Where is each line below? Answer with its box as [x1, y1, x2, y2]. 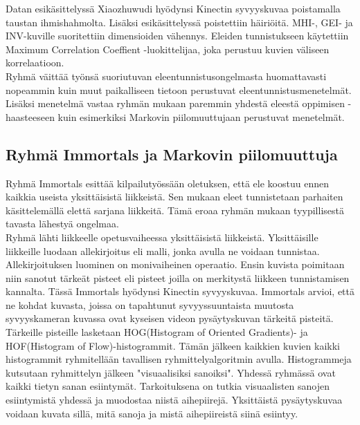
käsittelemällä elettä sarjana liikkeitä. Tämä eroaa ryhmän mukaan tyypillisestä [6, 202, 344, 217]
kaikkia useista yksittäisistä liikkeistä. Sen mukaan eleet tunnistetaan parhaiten [6, 189, 343, 204]
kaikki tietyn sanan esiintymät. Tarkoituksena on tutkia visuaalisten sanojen [6, 379, 330, 393]
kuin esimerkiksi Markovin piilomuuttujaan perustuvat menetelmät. [57, 109, 345, 124]
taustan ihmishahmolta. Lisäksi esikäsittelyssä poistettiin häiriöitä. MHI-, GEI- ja [6, 15, 353, 29]
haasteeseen [6, 109, 55, 124]
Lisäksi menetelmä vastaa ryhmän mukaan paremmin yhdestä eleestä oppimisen [6, 96, 345, 111]
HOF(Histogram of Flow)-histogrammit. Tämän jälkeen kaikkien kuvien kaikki [6, 338, 340, 352]
